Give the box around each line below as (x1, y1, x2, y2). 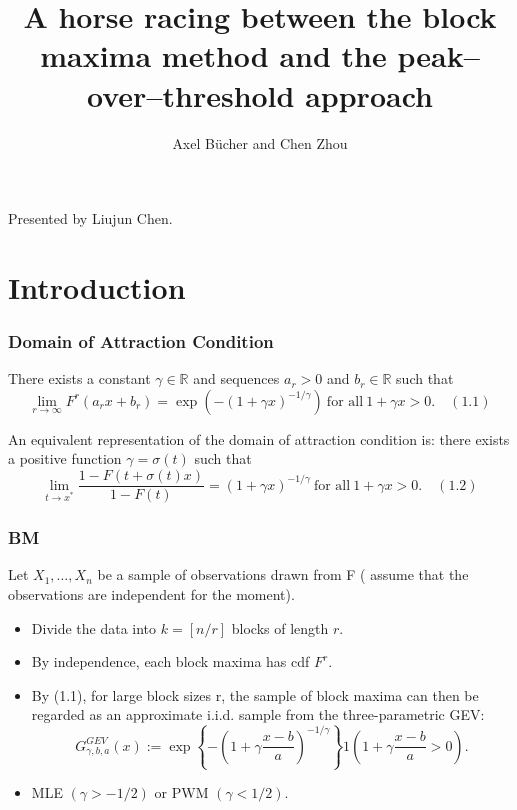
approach (305, 74, 433, 115)
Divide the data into (31, 617, 157, 638)
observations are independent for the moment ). (8, 583, 295, 604)
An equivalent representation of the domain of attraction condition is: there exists (8, 428, 510, 449)
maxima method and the (40, 35, 387, 76)
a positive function (8, 448, 122, 469)
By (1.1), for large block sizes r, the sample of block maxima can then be (31, 684, 479, 705)
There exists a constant (8, 368, 151, 389)
